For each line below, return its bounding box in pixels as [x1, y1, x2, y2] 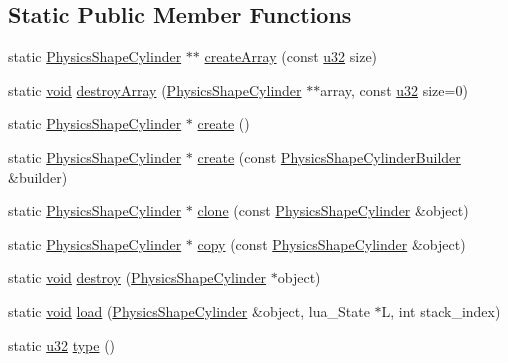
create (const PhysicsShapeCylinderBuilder [197, 146, 461, 167]
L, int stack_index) [381, 300, 501, 321]
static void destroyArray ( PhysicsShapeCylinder [8, 79, 302, 100]
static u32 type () [8, 334, 116, 355]
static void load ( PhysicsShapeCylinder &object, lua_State [8, 300, 370, 321]
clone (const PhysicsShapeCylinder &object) [197, 200, 469, 221]
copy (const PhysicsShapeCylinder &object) [197, 233, 466, 254]
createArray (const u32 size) [204, 46, 378, 67]
